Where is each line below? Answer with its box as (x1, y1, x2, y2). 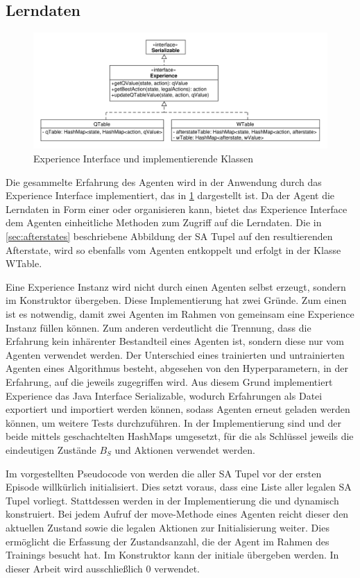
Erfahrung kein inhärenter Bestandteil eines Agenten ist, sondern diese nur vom (6, 334, 344, 348)
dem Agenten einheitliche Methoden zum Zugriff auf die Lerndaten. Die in (6, 215, 322, 230)
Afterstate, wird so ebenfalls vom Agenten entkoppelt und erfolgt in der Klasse (6, 242, 341, 257)
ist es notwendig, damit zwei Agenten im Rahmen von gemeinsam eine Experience (6, 307, 354, 321)
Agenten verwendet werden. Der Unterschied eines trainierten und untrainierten (6, 347, 345, 362)
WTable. (6, 256, 42, 271)
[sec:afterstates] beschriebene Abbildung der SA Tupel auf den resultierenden (6, 229, 333, 244)
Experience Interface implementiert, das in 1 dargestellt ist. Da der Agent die (6, 188, 335, 203)
